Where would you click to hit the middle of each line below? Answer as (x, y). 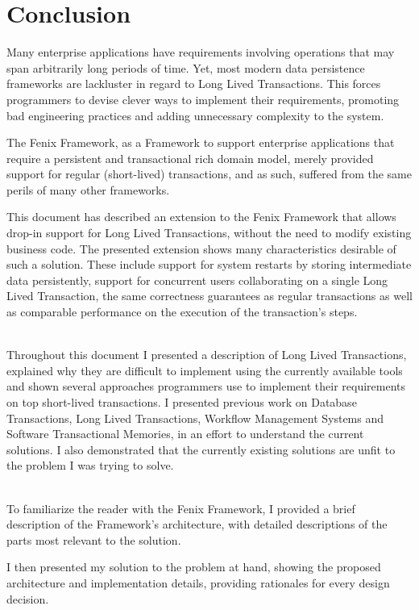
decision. (28, 598)
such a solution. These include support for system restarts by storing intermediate (209, 264)
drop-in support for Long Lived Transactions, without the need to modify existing (209, 233)
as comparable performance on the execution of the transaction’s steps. (182, 312)
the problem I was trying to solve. (90, 465)
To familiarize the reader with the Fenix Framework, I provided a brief (181, 508)
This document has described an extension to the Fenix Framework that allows (201, 217)
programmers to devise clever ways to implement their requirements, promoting (203, 99)
